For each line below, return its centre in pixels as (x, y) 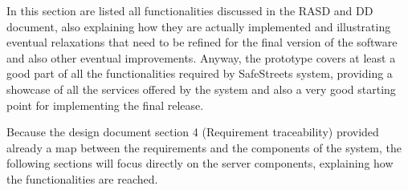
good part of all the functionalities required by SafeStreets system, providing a (200, 73)
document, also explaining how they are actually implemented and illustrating (199, 26)
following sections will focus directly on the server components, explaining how (200, 163)
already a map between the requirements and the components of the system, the (204, 147)
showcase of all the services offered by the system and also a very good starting (201, 89)
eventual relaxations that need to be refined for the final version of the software (202, 42)
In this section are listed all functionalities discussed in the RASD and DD (190, 10)
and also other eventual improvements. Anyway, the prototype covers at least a (201, 57)
